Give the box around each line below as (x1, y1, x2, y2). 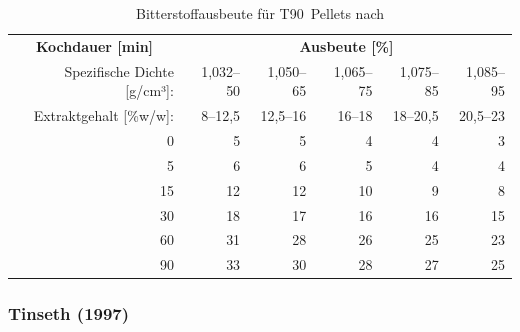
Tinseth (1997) (8, 301, 130, 326)
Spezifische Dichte (64, 60, 174, 81)
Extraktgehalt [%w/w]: (33, 105, 174, 126)
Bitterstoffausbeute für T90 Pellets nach (135, 3, 385, 23)
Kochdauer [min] (35, 35, 154, 56)
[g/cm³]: (125, 80, 174, 101)
